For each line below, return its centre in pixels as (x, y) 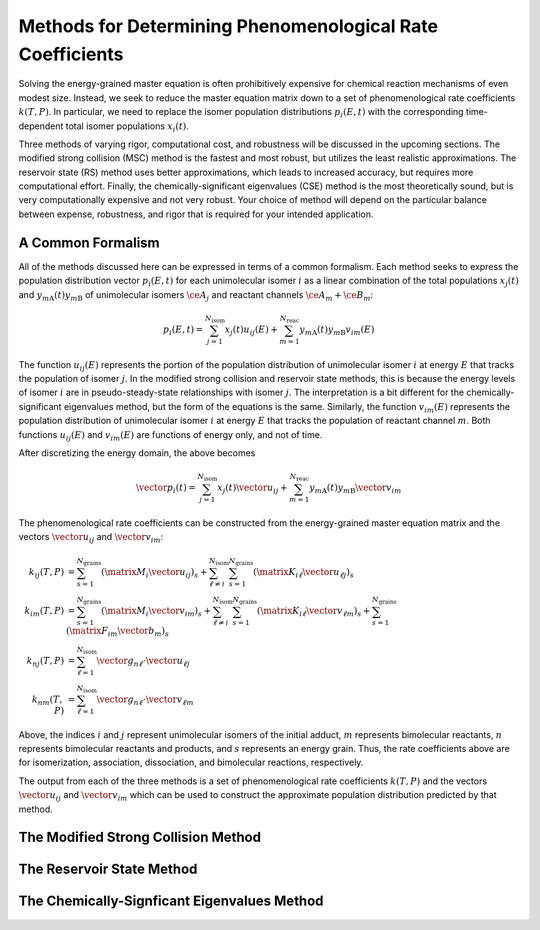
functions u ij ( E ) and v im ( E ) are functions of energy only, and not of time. (170, 435)
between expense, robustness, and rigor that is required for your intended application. (196, 214)
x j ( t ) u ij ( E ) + (251, 330)
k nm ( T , (47, 700)
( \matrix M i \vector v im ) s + (156, 612)
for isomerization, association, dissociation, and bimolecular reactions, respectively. (191, 762)
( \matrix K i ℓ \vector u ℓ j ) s (303, 573)
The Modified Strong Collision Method (140, 837)
